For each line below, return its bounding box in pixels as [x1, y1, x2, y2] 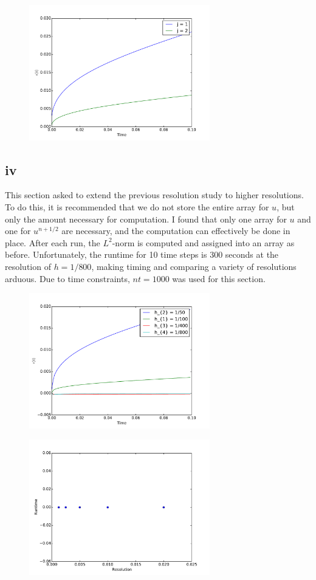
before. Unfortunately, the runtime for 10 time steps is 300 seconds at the [5, 248, 279, 261]
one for [5, 224, 31, 237]
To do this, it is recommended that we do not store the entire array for [5, 200, 269, 213]
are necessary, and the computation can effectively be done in [61, 224, 290, 237]
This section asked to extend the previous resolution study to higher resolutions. [5, 188, 304, 201]
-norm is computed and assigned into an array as [112, 236, 295, 249]
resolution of [5, 260, 51, 272]
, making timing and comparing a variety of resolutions [91, 260, 297, 272]
